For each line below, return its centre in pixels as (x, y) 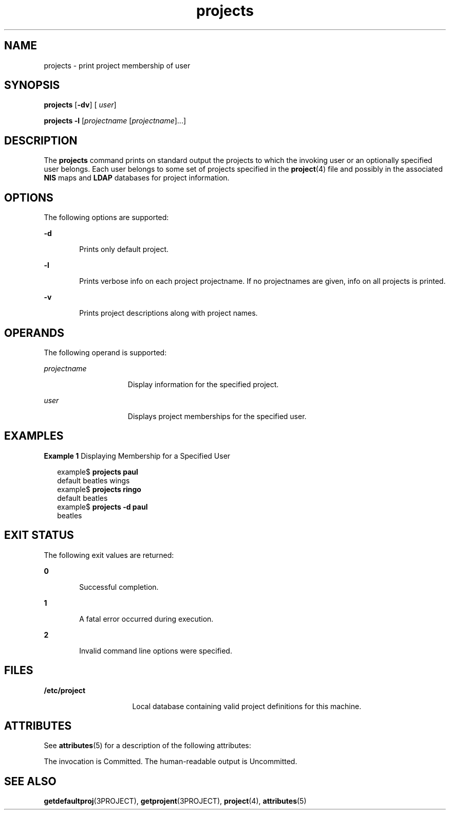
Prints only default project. (124, 249)
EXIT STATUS (39, 535)
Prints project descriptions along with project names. (168, 313)
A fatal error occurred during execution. (146, 619)
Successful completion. (119, 587)
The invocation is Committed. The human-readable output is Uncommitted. (171, 762)
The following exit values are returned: (109, 555)
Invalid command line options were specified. (156, 650)
